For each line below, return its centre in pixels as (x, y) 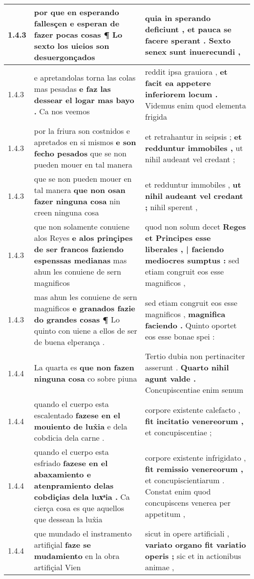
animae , (160, 567)
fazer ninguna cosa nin (77, 201)
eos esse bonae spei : (180, 336)
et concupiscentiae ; (179, 432)
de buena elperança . (69, 342)
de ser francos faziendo (79, 249)
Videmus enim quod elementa (196, 105)
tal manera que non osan (80, 190)
